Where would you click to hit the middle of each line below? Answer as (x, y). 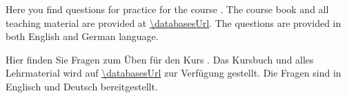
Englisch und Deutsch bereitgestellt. (82, 86)
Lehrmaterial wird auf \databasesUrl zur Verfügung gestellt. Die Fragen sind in (173, 73)
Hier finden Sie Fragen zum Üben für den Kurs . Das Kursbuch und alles (160, 59)
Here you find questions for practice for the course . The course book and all (167, 9)
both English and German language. (82, 36)
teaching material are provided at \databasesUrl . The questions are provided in (173, 22)
